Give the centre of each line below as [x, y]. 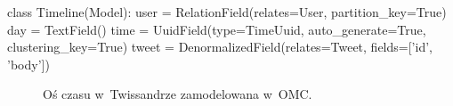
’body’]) [28, 64]
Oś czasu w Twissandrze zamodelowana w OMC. [178, 94]
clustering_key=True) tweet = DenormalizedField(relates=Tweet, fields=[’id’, [220, 47]
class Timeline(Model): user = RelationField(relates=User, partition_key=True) [227, 12]
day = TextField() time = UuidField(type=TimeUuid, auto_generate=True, [217, 29]
